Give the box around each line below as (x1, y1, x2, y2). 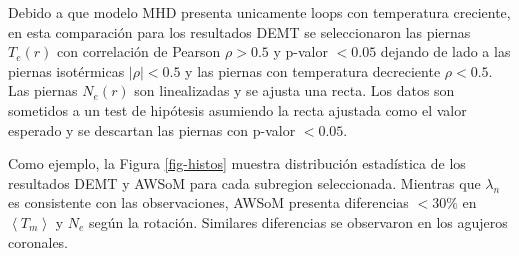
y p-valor (273, 41, 328, 62)
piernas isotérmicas (8, 60, 125, 81)
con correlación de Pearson (57, 41, 221, 62)
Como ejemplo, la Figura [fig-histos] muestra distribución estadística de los (8, 153, 466, 174)
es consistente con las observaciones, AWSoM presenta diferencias (8, 192, 409, 213)
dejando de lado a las (380, 41, 511, 62)
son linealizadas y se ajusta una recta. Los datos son (134, 80, 455, 101)
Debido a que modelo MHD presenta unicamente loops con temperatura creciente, (8, 2, 511, 22)
